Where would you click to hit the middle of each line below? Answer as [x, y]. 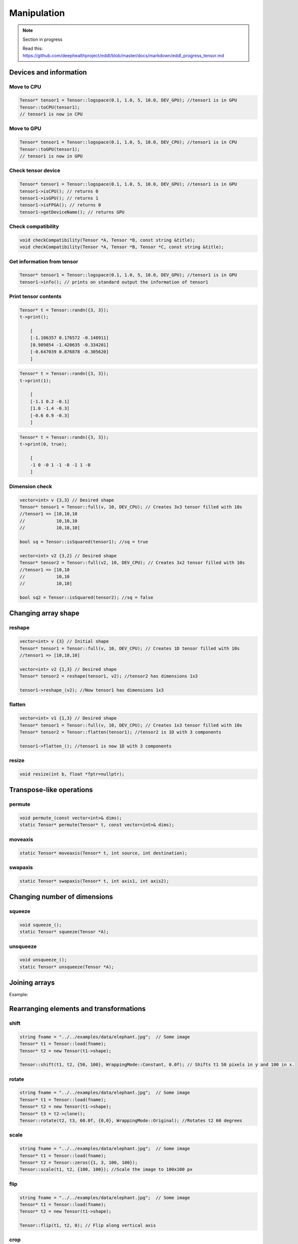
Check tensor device [35, 171]
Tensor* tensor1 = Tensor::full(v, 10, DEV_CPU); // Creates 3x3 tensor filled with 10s [131, 507]
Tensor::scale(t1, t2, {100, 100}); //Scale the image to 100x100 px [106, 1170]
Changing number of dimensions [61, 897]
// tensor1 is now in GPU [51, 156]
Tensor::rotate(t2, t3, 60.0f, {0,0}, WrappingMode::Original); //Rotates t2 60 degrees [131, 1121]
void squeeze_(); [41, 925]
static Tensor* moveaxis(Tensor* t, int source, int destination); [104, 853]
